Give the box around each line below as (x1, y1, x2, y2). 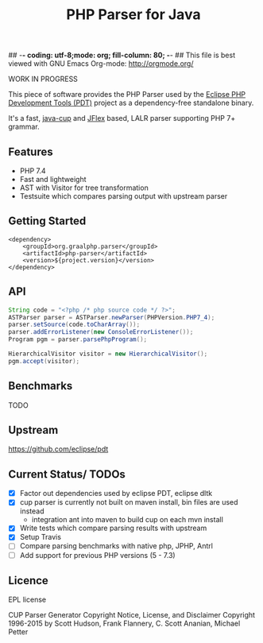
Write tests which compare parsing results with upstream (19, 523, 207, 533)
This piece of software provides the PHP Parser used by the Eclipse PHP (8, 90, 246, 99)
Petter (8, 627, 29, 637)
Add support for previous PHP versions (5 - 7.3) (19, 550, 176, 560)
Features (8, 145, 53, 158)
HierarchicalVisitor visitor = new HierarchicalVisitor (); (8, 350, 208, 358)
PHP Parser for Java (66, 6, 201, 24)
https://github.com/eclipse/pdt (8, 444, 109, 454)
